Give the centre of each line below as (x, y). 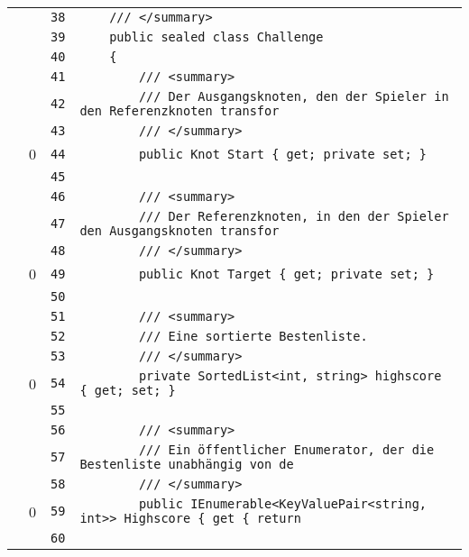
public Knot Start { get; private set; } (283, 154)
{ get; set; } (128, 390)
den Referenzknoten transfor (179, 111)
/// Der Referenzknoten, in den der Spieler (294, 216)
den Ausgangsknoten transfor (179, 231)
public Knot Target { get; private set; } (286, 274)
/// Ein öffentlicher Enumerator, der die (286, 450)
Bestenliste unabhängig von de (187, 464)
